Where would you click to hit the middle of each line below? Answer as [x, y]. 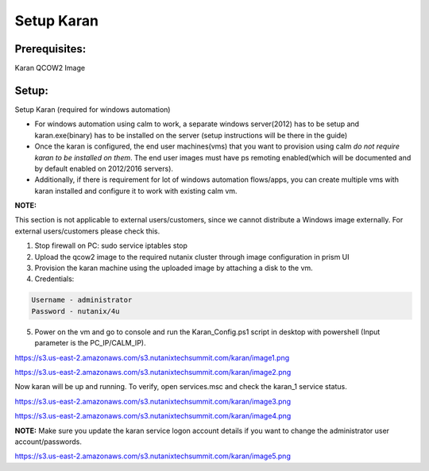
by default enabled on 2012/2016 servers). [104, 168]
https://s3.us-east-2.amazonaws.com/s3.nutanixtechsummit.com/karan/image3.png [153, 401]
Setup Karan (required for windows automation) [93, 109]
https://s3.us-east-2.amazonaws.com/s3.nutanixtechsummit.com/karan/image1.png [152, 357]
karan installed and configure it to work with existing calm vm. [136, 191]
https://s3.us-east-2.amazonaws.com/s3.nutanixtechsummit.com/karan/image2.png [153, 372]
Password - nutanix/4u [75, 311]
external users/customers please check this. [87, 231]
